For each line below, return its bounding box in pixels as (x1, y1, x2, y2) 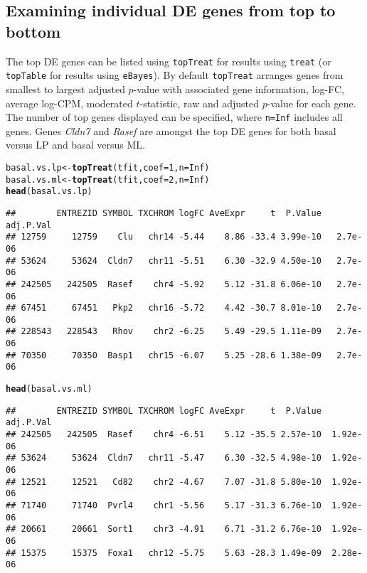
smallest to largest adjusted (6, 81, 125, 96)
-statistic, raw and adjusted (139, 95, 259, 110)
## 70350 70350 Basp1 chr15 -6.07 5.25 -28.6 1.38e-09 (6, 350, 321, 360)
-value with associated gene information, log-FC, (133, 81, 344, 96)
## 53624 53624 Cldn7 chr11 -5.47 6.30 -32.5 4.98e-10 (6, 453, 321, 464)
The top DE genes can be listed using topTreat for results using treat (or (6, 53, 331, 68)
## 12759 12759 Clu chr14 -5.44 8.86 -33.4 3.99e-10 (6, 232, 321, 242)
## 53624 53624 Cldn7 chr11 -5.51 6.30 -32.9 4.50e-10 (6, 255, 321, 266)
